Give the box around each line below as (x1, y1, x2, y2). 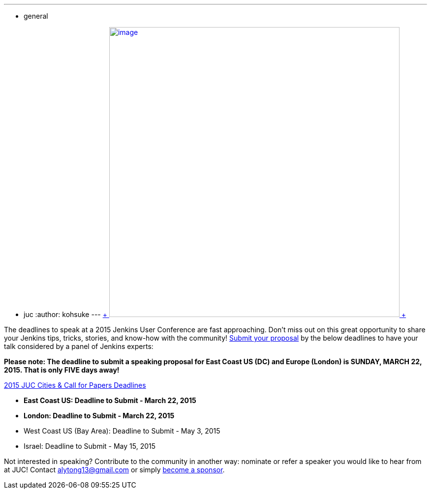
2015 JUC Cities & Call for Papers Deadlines (4, 381, 146, 389)
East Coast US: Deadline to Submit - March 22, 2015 (24, 396, 196, 405)
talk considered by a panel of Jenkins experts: (4, 342, 154, 350)
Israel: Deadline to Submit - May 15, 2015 (24, 442, 156, 450)
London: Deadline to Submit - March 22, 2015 (24, 411, 175, 420)
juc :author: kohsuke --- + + (24, 310, 406, 319)
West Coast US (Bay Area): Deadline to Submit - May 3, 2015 (24, 427, 220, 435)
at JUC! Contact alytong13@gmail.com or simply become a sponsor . (4, 465, 225, 474)
